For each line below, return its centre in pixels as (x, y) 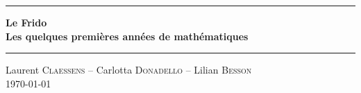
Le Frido (26, 22)
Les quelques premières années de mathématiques (127, 36)
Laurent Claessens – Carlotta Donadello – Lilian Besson (129, 70)
